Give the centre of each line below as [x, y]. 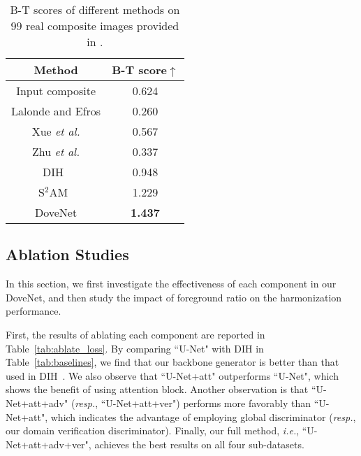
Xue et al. [56, 131]
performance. [34, 311]
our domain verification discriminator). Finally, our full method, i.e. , [153, 430]
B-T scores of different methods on [95, 9]
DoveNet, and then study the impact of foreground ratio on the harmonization [174, 297]
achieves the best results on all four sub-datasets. [199, 444]
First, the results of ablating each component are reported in [135, 334]
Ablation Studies [67, 254]
